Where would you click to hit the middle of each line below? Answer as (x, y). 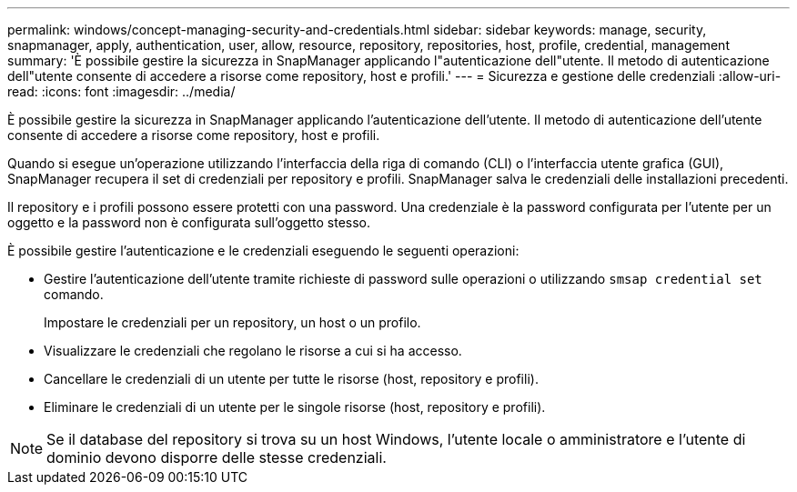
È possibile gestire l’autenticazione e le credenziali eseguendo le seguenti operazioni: (263, 251)
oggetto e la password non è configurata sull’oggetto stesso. (189, 222)
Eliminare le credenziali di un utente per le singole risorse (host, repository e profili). (295, 407)
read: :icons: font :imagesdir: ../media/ (121, 91)
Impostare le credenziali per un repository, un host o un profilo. (232, 322)
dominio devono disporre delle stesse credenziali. (217, 457)
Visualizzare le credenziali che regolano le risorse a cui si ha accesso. (253, 351)
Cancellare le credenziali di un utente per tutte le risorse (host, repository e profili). (291, 379)
